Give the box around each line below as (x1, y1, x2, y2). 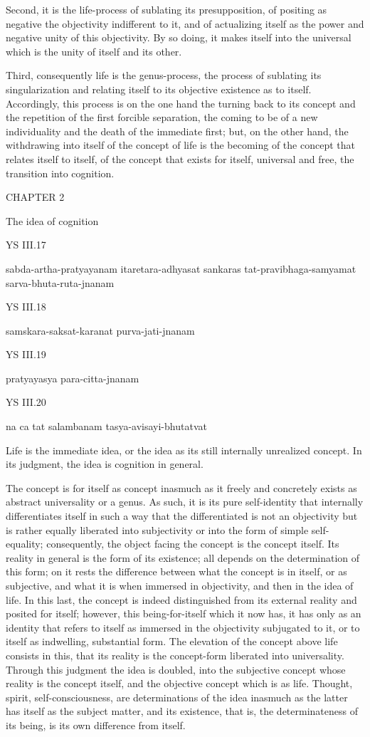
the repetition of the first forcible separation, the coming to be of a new (6, 110, 318, 125)
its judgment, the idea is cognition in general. (6, 456, 203, 471)
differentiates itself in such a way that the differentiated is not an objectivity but (6, 508, 358, 523)
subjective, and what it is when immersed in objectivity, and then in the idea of (6, 578, 354, 592)
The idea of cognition (6, 213, 99, 228)
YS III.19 (6, 347, 46, 362)
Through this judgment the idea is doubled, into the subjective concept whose (6, 662, 346, 676)
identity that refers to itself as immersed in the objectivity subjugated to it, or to (6, 620, 360, 634)
